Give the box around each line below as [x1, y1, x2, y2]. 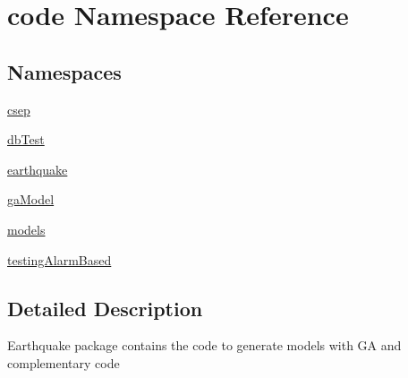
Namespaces [7, 57, 122, 85]
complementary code [7, 353, 120, 372]
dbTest [7, 130, 45, 149]
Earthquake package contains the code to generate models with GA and [7, 336, 402, 355]
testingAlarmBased [7, 250, 112, 269]
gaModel [7, 190, 55, 209]
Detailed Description [7, 294, 203, 322]
